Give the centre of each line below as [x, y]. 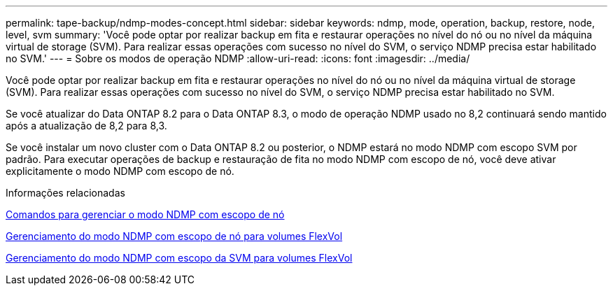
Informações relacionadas [65, 193]
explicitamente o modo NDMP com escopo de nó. [120, 171]
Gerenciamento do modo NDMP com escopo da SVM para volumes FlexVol [179, 258]
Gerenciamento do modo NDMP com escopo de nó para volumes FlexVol [174, 236]
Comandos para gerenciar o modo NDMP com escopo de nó [145, 214]
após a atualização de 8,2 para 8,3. [86, 126]
